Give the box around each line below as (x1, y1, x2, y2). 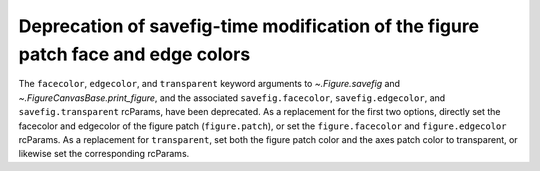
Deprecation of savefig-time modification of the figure (18, 15, 480, 37)
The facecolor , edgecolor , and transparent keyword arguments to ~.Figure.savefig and (18, 78, 400, 90)
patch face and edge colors (18, 43, 251, 65)
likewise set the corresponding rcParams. (18, 148, 190, 160)
